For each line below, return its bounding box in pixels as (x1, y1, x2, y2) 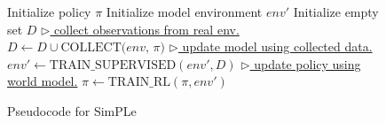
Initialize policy (7, 3, 91, 20)
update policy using (254, 54, 361, 73)
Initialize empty (293, 3, 379, 20)
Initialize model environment (106, 3, 263, 20)
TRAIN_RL (107, 76, 170, 89)
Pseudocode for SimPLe (7, 101, 137, 119)
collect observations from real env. (54, 19, 240, 38)
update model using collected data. (182, 37, 373, 56)
